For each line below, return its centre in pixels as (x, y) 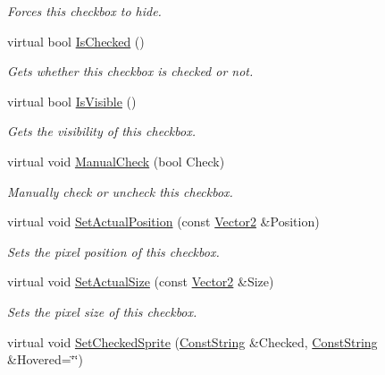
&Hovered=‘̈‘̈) (45, 359)
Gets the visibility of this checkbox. (101, 131)
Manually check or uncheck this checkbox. (120, 191)
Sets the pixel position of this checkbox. (113, 251)
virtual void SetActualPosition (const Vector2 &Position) (163, 222)
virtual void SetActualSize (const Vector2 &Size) (141, 281)
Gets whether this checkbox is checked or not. (130, 71)
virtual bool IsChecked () (76, 41)
